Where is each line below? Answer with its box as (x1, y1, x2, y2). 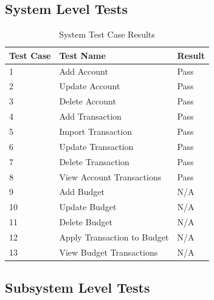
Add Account (59, 64, 108, 77)
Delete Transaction (59, 155, 129, 168)
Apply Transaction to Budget (59, 230, 169, 243)
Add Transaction (59, 110, 122, 123)
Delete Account (59, 95, 116, 107)
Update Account (59, 80, 120, 92)
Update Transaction (59, 140, 134, 152)
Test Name (59, 49, 106, 61)
